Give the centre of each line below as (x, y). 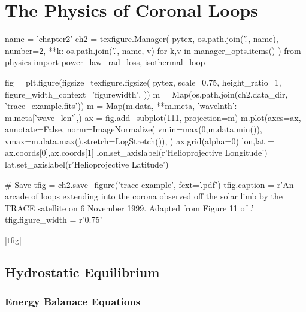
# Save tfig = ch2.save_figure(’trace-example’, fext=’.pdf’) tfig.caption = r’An (149, 184)
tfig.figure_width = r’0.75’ (54, 219)
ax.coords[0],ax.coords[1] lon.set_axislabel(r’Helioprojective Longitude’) (136, 152)
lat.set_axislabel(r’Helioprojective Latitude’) (87, 164)
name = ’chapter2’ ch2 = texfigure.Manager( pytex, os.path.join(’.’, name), (142, 39)
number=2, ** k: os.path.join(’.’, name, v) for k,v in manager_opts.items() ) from (153, 50)
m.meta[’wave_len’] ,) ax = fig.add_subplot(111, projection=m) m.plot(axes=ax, (153, 117)
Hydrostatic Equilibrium (82, 272)
